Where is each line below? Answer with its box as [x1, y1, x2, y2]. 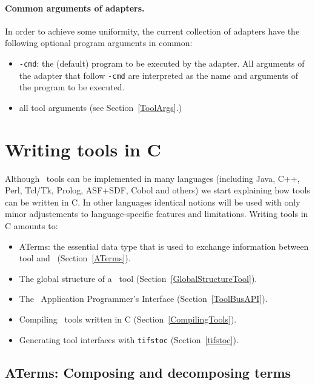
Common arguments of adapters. [5, 1, 145, 14]
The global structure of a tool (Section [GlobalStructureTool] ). [19, 272, 257, 284]
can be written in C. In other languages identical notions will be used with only [5, 195, 300, 208]
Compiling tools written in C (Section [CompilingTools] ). [19, 312, 237, 325]
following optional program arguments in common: [5, 36, 193, 49]
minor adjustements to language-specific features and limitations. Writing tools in [5, 207, 308, 220]
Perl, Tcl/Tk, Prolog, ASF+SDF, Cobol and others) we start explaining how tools [5, 184, 310, 196]
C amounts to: [5, 219, 58, 232]
